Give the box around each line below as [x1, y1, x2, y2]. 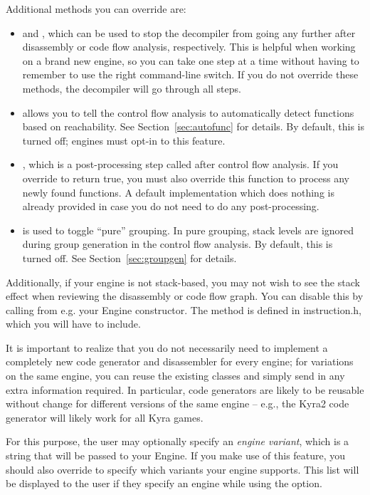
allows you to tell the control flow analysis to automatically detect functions [22, 105, 354, 120]
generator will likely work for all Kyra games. [6, 410, 203, 424]
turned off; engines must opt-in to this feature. [22, 132, 226, 147]
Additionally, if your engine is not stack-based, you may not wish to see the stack [6, 274, 360, 289]
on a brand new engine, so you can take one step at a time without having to [22, 53, 359, 68]
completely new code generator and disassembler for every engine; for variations [6, 354, 354, 369]
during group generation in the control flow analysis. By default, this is [22, 236, 333, 251]
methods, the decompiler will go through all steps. [22, 80, 241, 95]
